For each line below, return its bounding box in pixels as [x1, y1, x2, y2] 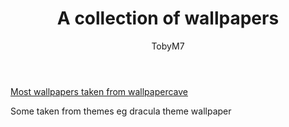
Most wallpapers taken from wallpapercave [10, 85, 189, 97]
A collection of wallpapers [56, 7, 280, 30]
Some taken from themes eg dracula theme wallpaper [10, 105, 232, 117]
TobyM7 [151, 40, 185, 52]
